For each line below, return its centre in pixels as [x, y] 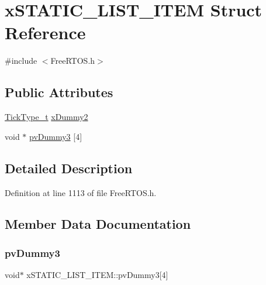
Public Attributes [59, 92]
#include [21, 61]
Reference [45, 32]
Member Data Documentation [98, 224]
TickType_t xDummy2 [46, 117]
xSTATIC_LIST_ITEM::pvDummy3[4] [97, 275]
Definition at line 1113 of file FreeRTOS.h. [81, 192]
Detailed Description [69, 168]
